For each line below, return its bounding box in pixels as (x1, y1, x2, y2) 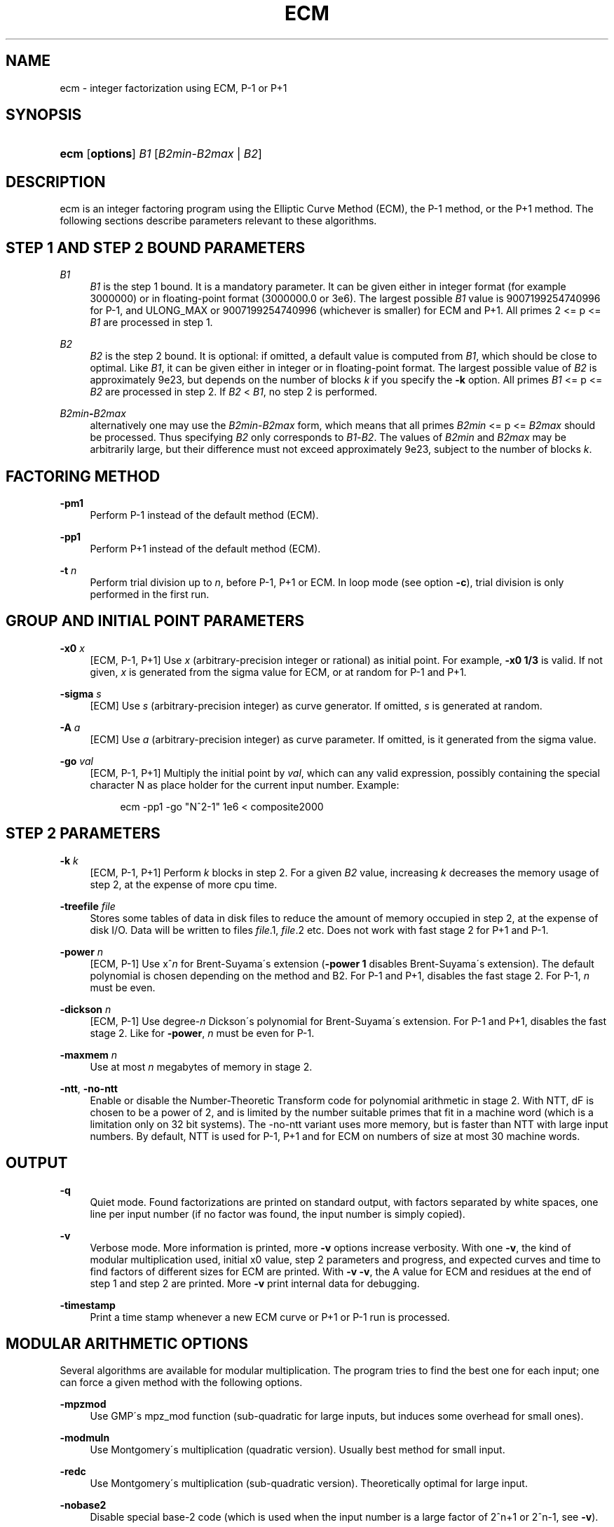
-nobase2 (60, 1499, 107, 1512)
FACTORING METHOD (6, 467, 161, 485)
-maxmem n (60, 1048, 118, 1061)
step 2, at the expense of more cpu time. (90, 878, 278, 890)
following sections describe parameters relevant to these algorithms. (60, 215, 377, 227)
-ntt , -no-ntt (60, 1082, 118, 1094)
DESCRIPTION (6, 172, 106, 191)
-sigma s (60, 687, 102, 700)
